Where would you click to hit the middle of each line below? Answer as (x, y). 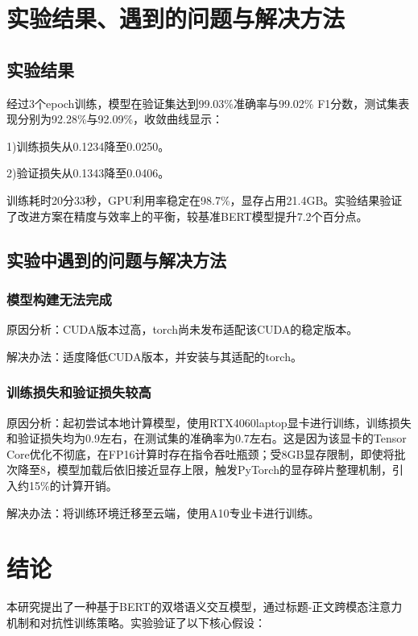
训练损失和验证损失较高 (79, 392)
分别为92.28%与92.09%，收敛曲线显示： (120, 119)
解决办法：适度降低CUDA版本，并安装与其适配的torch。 (154, 356)
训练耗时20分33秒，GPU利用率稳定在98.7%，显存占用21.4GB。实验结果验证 (205, 200)
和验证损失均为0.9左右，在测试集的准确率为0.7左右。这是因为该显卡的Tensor (207, 438)
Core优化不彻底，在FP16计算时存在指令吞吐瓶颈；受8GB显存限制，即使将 (201, 453)
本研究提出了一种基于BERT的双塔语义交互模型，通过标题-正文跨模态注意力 (205, 607)
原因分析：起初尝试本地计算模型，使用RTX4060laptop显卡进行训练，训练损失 (209, 422)
